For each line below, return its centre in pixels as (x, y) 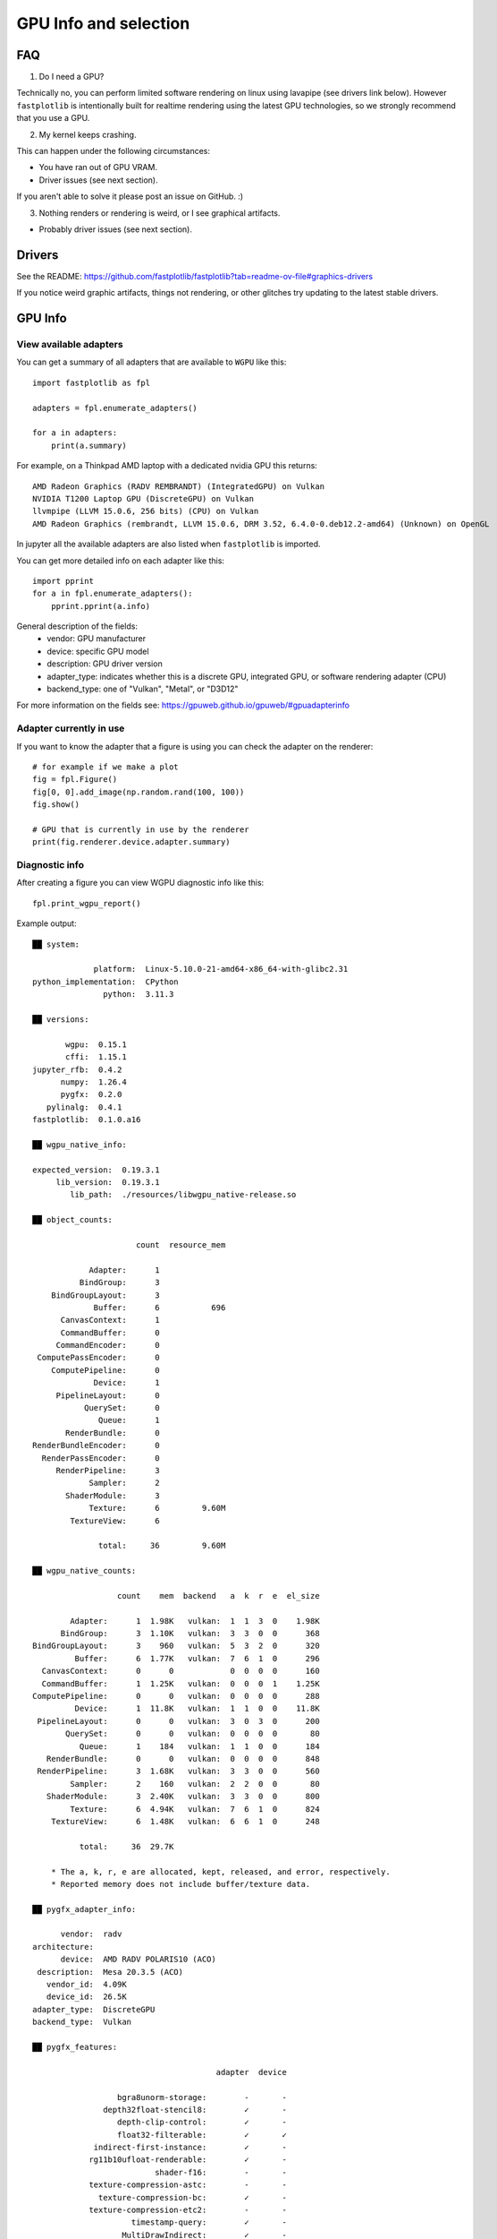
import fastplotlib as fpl (92, 382)
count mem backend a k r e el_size (219, 1596)
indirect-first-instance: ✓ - (190, 2148)
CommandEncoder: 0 (108, 1345)
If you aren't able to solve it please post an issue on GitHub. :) (130, 196)
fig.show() (56, 805)
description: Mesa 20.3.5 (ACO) (110, 1972)
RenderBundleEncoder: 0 (96, 1445)
